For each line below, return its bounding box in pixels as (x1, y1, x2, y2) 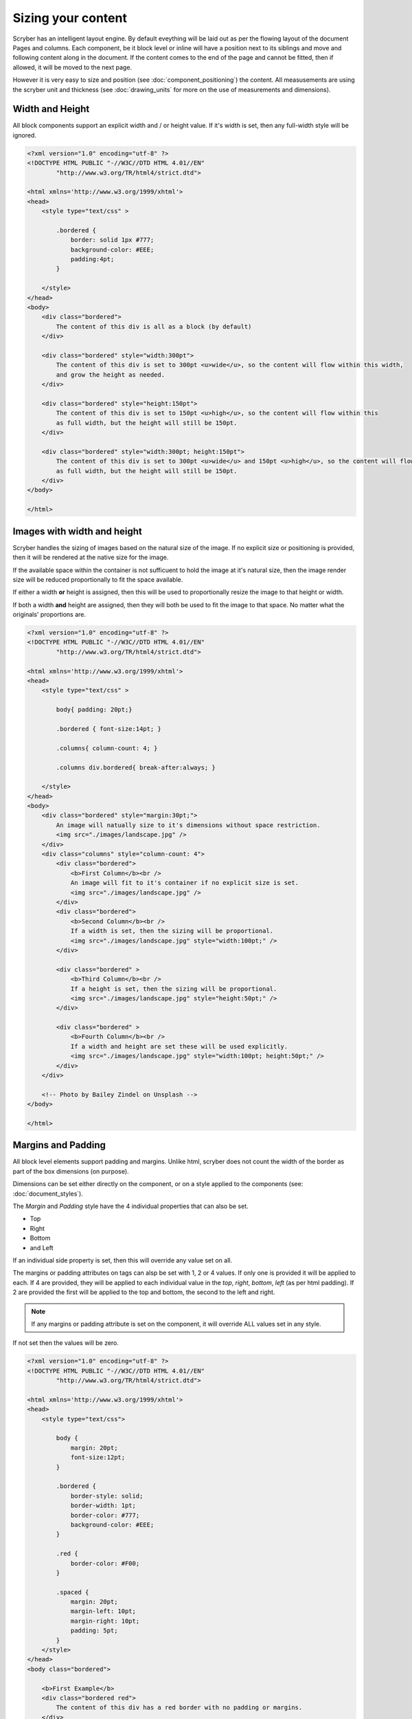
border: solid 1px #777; (70, 236, 154, 244)
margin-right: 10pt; (70, 1617, 140, 1625)
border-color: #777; (70, 1511, 140, 1519)
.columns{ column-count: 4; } (56, 744, 158, 752)
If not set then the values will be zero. (12, 1339, 119, 1347)
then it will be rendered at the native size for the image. (12, 554, 169, 562)
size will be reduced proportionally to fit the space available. (12, 575, 183, 584)
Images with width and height (12, 525, 142, 537)
